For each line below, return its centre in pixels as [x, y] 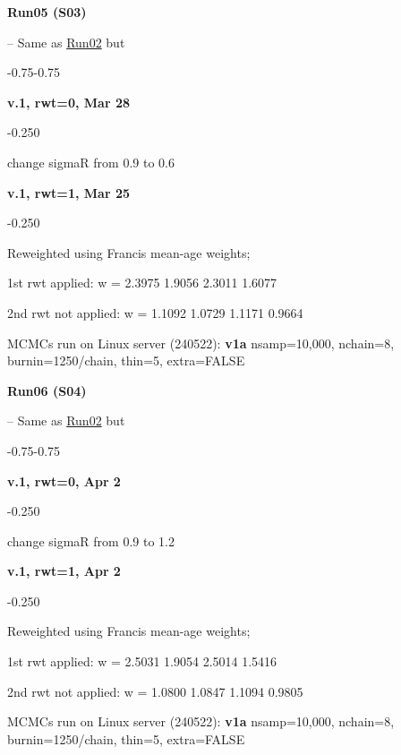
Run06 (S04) [47, 390]
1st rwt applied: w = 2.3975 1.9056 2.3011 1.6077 [142, 283]
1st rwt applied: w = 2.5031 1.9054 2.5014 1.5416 [142, 661]
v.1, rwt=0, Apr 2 [64, 480]
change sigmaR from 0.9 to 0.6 [91, 162]
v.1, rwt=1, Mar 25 [68, 192]
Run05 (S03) [47, 12]
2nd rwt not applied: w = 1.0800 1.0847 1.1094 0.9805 [155, 691]
